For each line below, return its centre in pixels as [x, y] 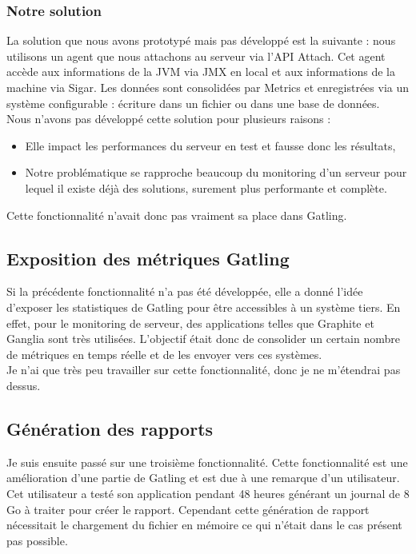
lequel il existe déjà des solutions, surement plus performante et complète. [206, 187]
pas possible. [37, 540]
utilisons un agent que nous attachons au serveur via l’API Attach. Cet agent [196, 56]
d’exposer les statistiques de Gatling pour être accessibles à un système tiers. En [204, 307]
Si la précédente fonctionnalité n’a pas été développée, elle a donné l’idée [185, 291]
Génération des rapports [110, 428]
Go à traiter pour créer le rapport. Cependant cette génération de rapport [188, 509]
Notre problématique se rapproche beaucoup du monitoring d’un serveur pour [216, 172]
